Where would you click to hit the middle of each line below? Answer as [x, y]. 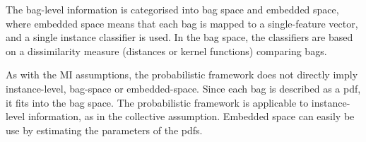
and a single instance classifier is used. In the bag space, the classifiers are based [179, 37]
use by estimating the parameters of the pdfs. [104, 130]
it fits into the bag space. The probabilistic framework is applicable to [157, 102]
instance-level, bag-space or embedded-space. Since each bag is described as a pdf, [183, 88]
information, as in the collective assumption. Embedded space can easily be [191, 116]
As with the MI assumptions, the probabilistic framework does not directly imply [182, 75]
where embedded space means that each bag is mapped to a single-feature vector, [182, 23]
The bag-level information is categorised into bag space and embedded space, [172, 9]
